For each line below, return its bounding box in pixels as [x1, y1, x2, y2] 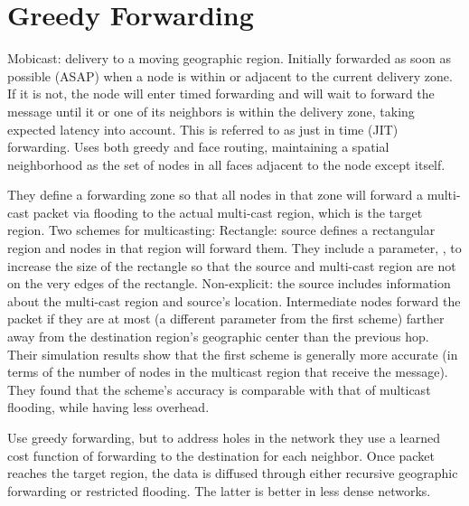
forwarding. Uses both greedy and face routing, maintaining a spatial [7, 137, 389, 156]
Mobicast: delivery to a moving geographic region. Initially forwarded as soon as [7, 49, 451, 68]
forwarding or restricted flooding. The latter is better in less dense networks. [7, 481, 431, 500]
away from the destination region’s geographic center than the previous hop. [7, 327, 429, 346]
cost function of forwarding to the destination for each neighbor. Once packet [7, 445, 435, 464]
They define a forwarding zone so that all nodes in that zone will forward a [7, 185, 423, 204]
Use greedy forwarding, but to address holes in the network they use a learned [7, 428, 440, 446]
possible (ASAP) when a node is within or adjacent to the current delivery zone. [7, 66, 453, 85]
